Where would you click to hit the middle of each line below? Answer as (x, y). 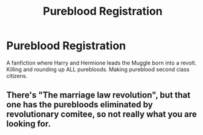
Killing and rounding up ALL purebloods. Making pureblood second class (98, 69)
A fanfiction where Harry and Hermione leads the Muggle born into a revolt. (102, 63)
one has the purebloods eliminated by (79, 105)
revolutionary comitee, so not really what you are (102, 114)
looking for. (28, 124)
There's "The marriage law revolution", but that (98, 95)
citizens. (17, 75)
